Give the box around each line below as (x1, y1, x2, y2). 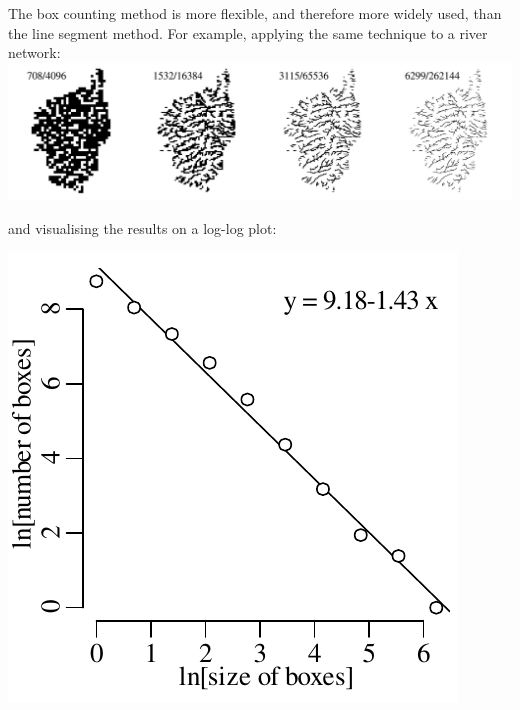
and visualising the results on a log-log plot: (8, 217, 277, 238)
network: (8, 42, 61, 63)
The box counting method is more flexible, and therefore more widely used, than (8, 3, 502, 23)
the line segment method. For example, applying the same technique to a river (8, 22, 488, 43)
